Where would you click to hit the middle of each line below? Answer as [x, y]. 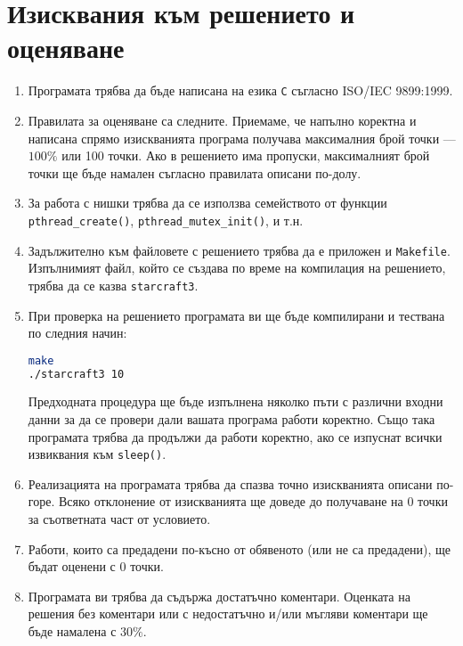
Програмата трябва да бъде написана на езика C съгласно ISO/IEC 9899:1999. [240, 90]
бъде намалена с [72, 631]
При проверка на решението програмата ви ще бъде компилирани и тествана [236, 315]
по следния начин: [77, 333]
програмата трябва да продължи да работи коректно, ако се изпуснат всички [235, 436]
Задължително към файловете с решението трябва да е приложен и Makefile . [239, 250]
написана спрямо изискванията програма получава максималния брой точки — [242, 138]
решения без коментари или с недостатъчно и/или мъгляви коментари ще [228, 613]
